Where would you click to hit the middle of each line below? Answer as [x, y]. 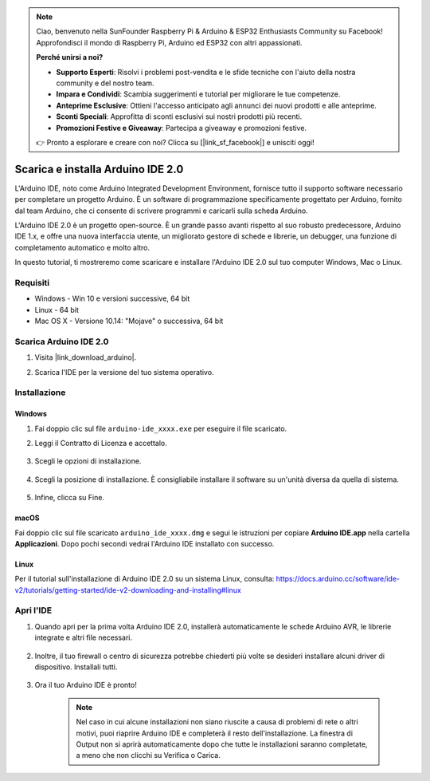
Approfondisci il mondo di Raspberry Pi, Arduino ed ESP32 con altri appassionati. [169, 42]
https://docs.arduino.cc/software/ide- [338, 579]
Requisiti [32, 282]
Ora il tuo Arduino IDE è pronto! [86, 685]
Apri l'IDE [33, 610]
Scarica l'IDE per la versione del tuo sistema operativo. [124, 372]
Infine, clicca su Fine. [70, 498]
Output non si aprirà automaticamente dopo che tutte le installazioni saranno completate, [222, 744]
